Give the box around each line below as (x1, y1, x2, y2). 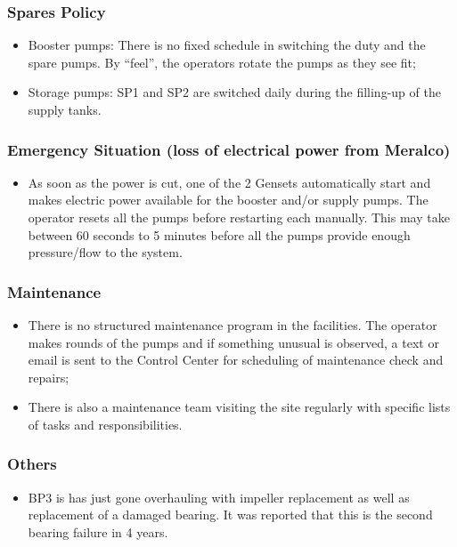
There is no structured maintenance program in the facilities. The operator (28, 316, 437, 334)
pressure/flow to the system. (28, 243, 183, 261)
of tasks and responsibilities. (28, 414, 183, 433)
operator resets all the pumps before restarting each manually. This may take (28, 208, 450, 226)
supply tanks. (28, 101, 102, 118)
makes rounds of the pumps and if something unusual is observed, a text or (28, 333, 439, 351)
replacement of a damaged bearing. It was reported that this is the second (28, 505, 433, 524)
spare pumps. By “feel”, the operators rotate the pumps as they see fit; (28, 52, 416, 71)
